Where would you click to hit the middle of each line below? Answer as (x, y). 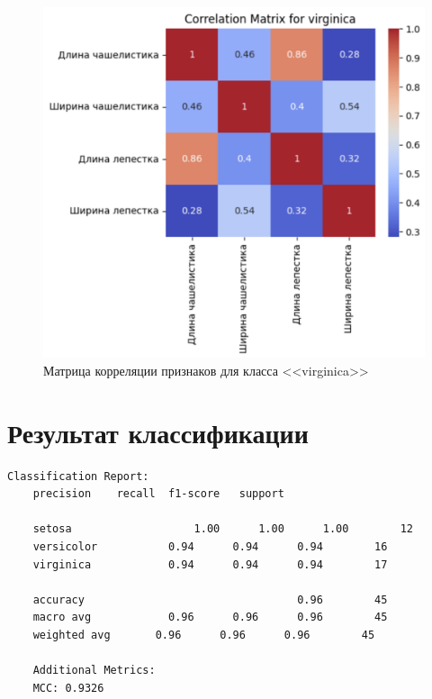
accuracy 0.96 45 (210, 599)
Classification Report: (78, 476)
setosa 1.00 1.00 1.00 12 (223, 529)
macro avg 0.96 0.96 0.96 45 (210, 617)
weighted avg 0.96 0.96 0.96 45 (204, 635)
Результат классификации (158, 432)
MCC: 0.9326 (68, 688)
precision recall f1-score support (158, 494)
